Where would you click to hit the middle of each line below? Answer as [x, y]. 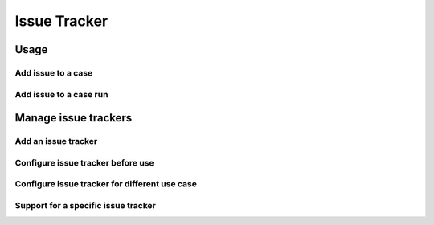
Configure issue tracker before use [84, 162]
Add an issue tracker [56, 141]
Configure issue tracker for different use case [106, 184]
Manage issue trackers [74, 118]
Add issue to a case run [61, 94]
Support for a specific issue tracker [86, 205]
